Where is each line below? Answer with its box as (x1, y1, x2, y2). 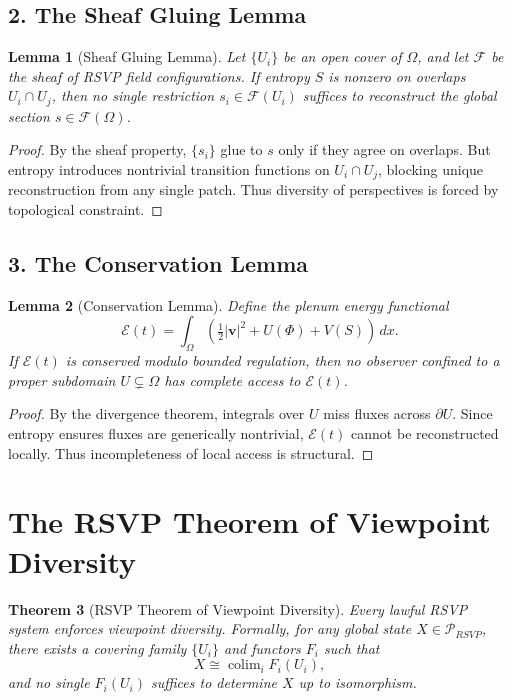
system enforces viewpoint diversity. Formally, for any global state (8, 618, 412, 639)
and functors (224, 637, 301, 658)
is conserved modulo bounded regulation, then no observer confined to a (65, 350, 500, 371)
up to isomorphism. (298, 672, 417, 693)
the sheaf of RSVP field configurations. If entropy (8, 65, 310, 86)
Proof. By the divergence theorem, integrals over (8, 403, 305, 424)
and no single (8, 672, 90, 693)
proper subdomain (8, 369, 116, 390)
